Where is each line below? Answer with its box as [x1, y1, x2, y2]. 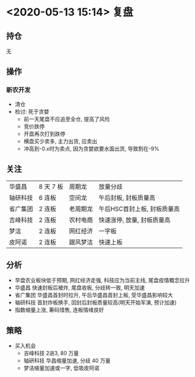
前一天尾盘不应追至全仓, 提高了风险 [23, 115, 110, 122]
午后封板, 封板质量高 [98, 193, 156, 202]
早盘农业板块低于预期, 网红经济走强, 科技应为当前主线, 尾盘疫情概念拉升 [14, 277, 190, 284]
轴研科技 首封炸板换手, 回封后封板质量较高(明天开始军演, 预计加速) [14, 299, 177, 306]
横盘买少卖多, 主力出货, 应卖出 [23, 138, 98, 145]
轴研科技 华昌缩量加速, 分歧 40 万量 [23, 357, 111, 365]
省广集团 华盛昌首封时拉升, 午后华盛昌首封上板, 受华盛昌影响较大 [14, 292, 173, 299]
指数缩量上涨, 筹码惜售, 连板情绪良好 [14, 306, 104, 314]
